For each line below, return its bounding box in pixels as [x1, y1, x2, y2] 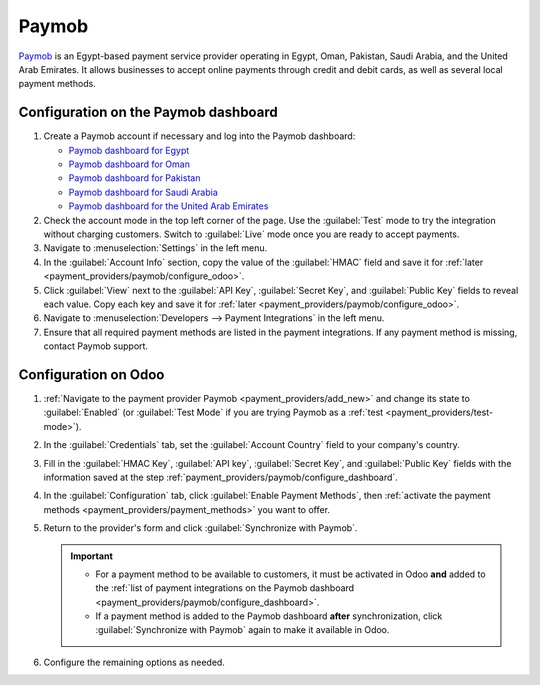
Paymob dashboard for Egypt [68, 144, 190, 156]
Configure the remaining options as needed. [43, 656, 225, 668]
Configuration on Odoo [18, 366, 165, 383]
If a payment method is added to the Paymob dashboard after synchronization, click [95, 610, 443, 622]
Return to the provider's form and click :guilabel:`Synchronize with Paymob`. [43, 522, 358, 534]
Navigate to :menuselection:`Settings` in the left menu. [43, 242, 268, 254]
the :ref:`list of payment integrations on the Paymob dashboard [95, 582, 355, 594]
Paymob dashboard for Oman [68, 158, 190, 170]
